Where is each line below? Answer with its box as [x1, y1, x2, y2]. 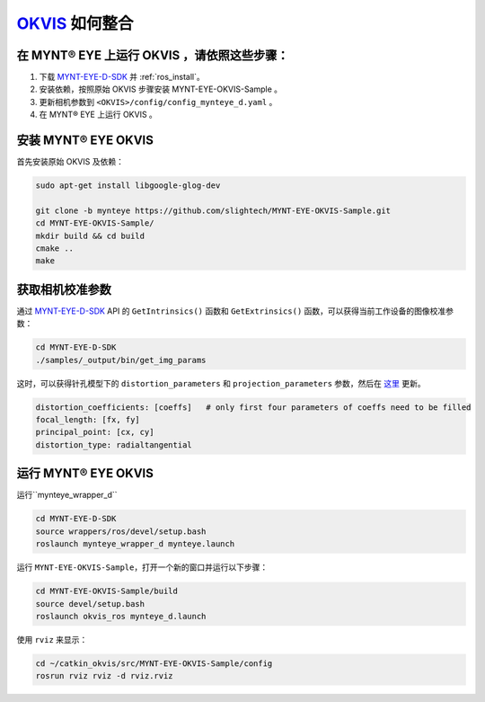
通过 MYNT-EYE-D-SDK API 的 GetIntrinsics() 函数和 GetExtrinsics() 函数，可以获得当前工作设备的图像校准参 [16, 306, 454, 316]
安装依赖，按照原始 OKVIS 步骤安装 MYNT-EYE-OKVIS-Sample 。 [39, 84, 283, 94]
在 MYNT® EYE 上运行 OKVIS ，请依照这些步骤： [16, 48, 289, 63]
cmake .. [35, 244, 75, 253]
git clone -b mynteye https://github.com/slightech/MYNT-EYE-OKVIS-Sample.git [35, 205, 391, 216]
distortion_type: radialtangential [35, 440, 192, 449]
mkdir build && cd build [35, 230, 145, 241]
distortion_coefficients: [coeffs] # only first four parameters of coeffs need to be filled [35, 402, 472, 413]
